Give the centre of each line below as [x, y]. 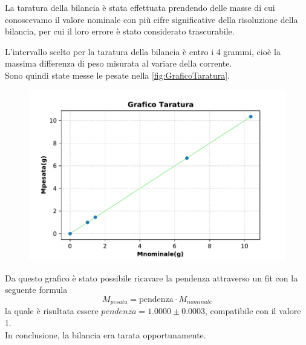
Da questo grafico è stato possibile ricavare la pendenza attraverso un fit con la [151, 278]
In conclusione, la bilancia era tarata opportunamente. [106, 334]
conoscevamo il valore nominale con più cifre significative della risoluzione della [151, 19]
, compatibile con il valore [253, 311]
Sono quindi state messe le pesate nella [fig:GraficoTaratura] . [117, 75]
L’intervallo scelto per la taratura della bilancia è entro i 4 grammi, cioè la [143, 51]
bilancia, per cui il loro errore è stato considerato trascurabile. [120, 31]
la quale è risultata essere [52, 311]
